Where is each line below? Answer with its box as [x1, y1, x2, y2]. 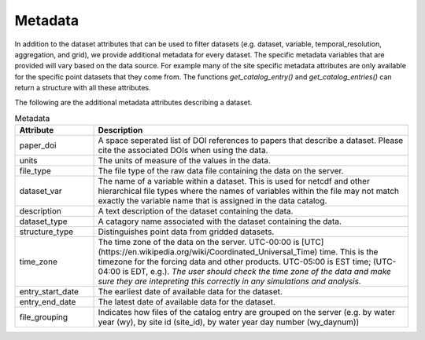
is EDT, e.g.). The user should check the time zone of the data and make [122, 266, 391, 277]
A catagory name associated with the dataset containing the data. [98, 216, 342, 227]
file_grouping [19, 312, 68, 323]
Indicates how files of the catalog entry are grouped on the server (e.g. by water [98, 307, 395, 318]
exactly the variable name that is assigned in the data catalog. [98, 196, 327, 207]
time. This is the [319, 247, 379, 258]
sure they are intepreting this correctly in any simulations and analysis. [98, 276, 362, 287]
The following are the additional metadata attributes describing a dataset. [14, 97, 253, 107]
